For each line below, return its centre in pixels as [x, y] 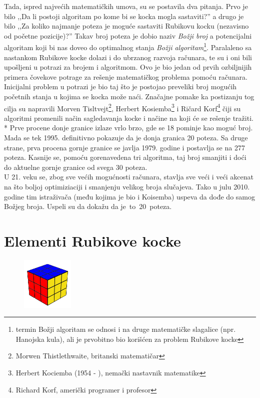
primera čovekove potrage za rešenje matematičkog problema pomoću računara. [126, 76]
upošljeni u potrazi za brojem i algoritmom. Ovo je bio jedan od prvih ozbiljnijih [128, 67]
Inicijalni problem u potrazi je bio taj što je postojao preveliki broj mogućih [120, 86]
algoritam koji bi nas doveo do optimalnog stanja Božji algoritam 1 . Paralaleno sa [128, 47]
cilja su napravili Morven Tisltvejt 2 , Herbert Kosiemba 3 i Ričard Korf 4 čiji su [122, 107]
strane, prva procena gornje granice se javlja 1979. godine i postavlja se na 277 [124, 147]
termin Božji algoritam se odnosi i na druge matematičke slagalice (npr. [126, 329]
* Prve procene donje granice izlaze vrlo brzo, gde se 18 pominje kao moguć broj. [128, 128]
